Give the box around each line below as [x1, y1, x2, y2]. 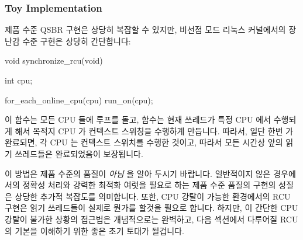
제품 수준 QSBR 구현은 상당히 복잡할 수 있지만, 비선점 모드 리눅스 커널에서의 [5, 23, 286, 36]
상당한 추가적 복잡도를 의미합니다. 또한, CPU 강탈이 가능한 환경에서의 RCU [15, 190, 291, 202]
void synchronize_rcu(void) [5, 54, 103, 67]
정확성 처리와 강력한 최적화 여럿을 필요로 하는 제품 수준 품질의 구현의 [22, 179, 276, 191]
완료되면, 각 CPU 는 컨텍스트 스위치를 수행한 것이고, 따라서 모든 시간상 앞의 [5, 136, 283, 148]
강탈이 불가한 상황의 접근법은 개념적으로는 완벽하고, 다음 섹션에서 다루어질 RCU [5, 213, 298, 225]
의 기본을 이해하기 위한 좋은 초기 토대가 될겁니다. [5, 224, 185, 236]
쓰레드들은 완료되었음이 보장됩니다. [15, 147, 143, 159]
